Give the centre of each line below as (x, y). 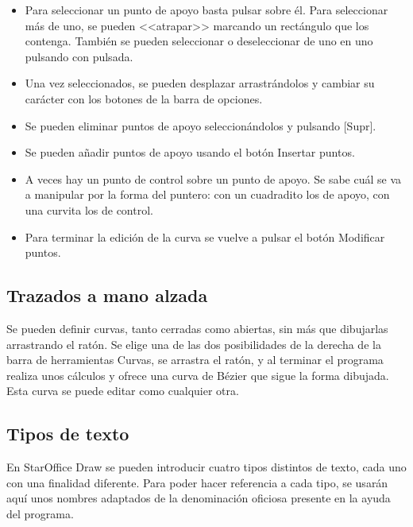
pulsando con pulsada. (79, 56)
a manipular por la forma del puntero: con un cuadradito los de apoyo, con (207, 194)
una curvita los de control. (89, 209)
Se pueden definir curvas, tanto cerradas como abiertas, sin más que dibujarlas (197, 328)
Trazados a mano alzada (107, 295)
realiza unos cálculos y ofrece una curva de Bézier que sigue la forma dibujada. (198, 375)
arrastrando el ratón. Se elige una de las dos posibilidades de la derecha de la (194, 344)
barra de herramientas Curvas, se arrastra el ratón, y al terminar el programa (195, 360)
